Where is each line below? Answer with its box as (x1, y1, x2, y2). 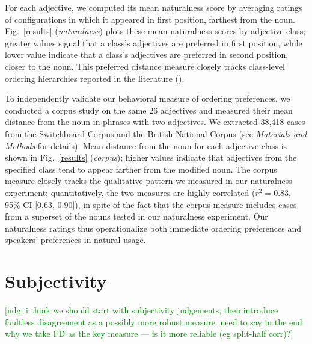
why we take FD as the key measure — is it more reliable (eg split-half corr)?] (5, 327, 293, 340)
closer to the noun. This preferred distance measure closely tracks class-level (5, 60, 285, 72)
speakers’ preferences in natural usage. (5, 233, 146, 246)
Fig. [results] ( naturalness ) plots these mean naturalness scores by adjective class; (5, 25, 306, 37)
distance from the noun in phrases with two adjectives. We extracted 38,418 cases (5, 115, 305, 128)
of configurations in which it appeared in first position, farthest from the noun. (5, 13, 295, 25)
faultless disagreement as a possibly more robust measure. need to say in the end (5, 315, 302, 328)
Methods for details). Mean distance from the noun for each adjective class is (5, 139, 287, 152)
